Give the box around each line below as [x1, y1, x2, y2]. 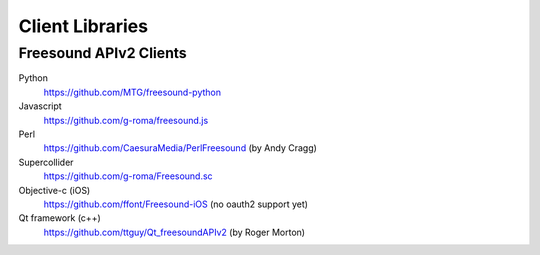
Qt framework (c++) [18, 212, 101, 224]
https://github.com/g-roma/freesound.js [43, 114, 209, 126]
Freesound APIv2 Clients [18, 44, 187, 62]
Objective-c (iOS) [18, 184, 91, 196]
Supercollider [18, 156, 74, 168]
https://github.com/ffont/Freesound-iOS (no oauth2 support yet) [43, 198, 309, 210]
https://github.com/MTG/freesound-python [43, 86, 222, 98]
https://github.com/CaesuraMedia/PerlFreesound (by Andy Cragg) [43, 142, 317, 154]
